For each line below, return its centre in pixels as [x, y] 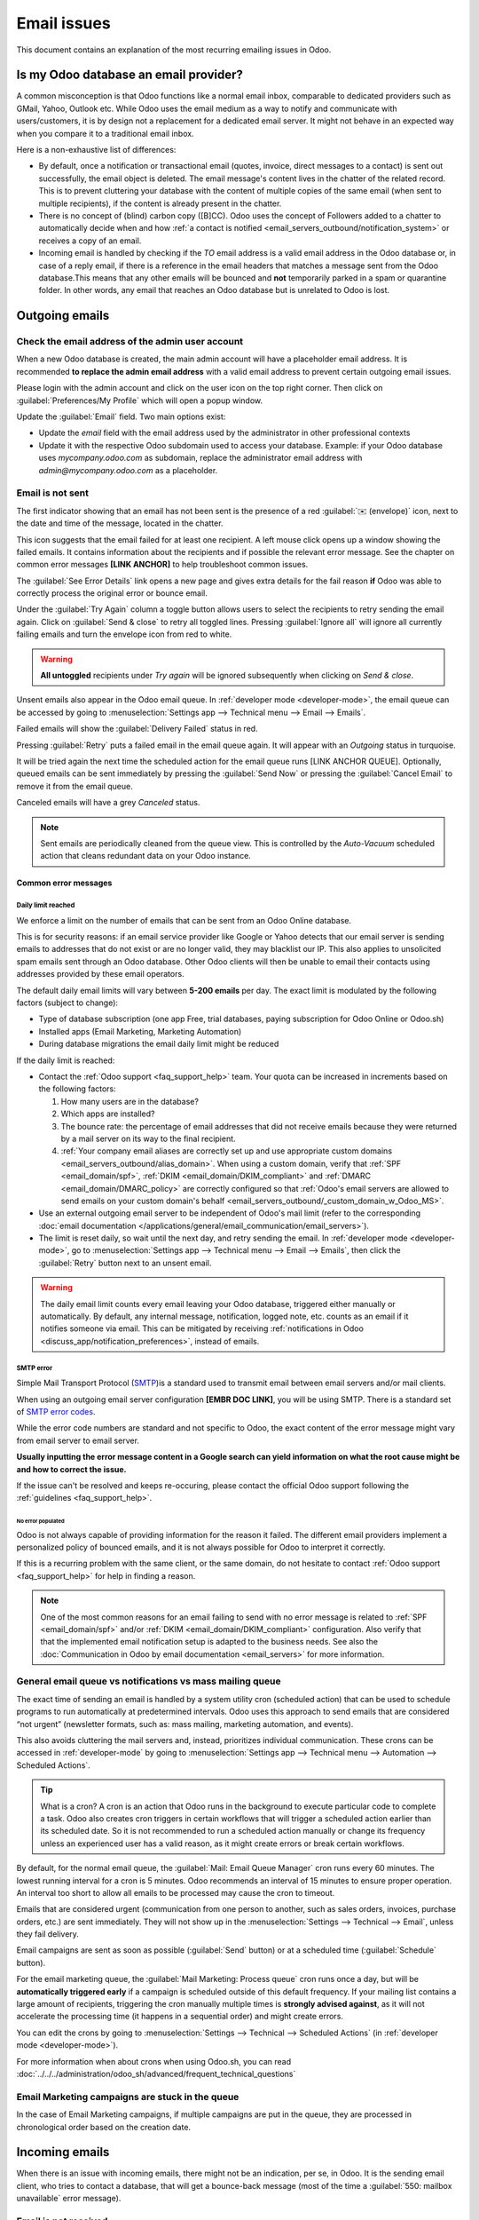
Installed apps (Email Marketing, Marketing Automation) [140, 1031]
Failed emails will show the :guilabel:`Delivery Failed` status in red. [137, 729]
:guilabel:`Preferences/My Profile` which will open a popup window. [140, 400]
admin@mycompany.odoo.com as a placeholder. [128, 470]
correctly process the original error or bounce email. [112, 593]
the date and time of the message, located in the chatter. [120, 523]
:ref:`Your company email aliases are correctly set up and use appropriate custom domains [227, 1151]
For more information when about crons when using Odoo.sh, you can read [154, 2061]
